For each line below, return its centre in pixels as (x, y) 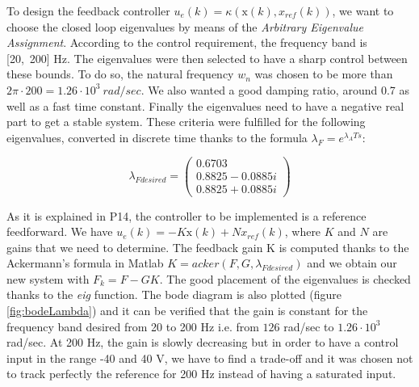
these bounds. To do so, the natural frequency (120, 74)
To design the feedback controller (88, 11)
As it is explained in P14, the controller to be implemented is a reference (186, 215)
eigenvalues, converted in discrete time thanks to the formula (157, 137)
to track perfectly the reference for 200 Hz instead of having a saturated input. (201, 374)
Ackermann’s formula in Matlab (85, 263)
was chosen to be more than (324, 74)
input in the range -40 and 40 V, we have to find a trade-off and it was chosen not (210, 358)
